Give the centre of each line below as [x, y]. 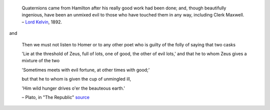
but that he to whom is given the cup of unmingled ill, [76, 79]
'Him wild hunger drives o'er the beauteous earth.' [73, 88]
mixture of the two [41, 61]
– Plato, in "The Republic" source [56, 97]
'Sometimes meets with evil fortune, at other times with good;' [86, 70]
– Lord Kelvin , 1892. [42, 22]
